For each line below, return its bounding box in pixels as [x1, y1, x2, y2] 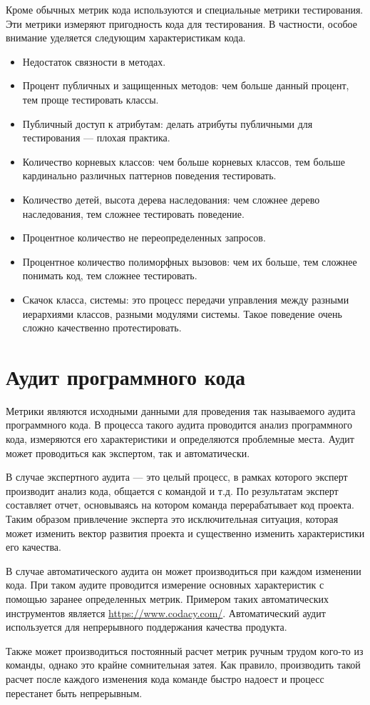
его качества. [6, 539, 61, 554]
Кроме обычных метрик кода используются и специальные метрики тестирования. [6, 2, 364, 16]
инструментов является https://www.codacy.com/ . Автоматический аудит [6, 605, 326, 620]
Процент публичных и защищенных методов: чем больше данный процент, [22, 78, 349, 93]
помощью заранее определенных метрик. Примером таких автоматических [6, 591, 329, 606]
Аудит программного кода [6, 361, 245, 391]
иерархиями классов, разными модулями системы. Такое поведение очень [22, 306, 342, 321]
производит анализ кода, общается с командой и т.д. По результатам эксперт [6, 483, 339, 498]
